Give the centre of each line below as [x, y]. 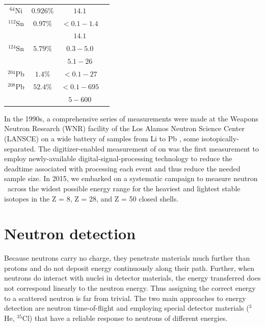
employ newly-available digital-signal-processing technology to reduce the [118, 158]
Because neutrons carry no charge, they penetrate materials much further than [127, 258]
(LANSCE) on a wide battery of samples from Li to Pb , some [102, 138]
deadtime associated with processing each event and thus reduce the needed [122, 168]
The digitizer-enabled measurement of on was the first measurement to [149, 148]
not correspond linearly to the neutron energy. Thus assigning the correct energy [130, 288]
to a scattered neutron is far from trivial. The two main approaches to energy [125, 298]
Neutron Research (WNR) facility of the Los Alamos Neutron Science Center [124, 128]
